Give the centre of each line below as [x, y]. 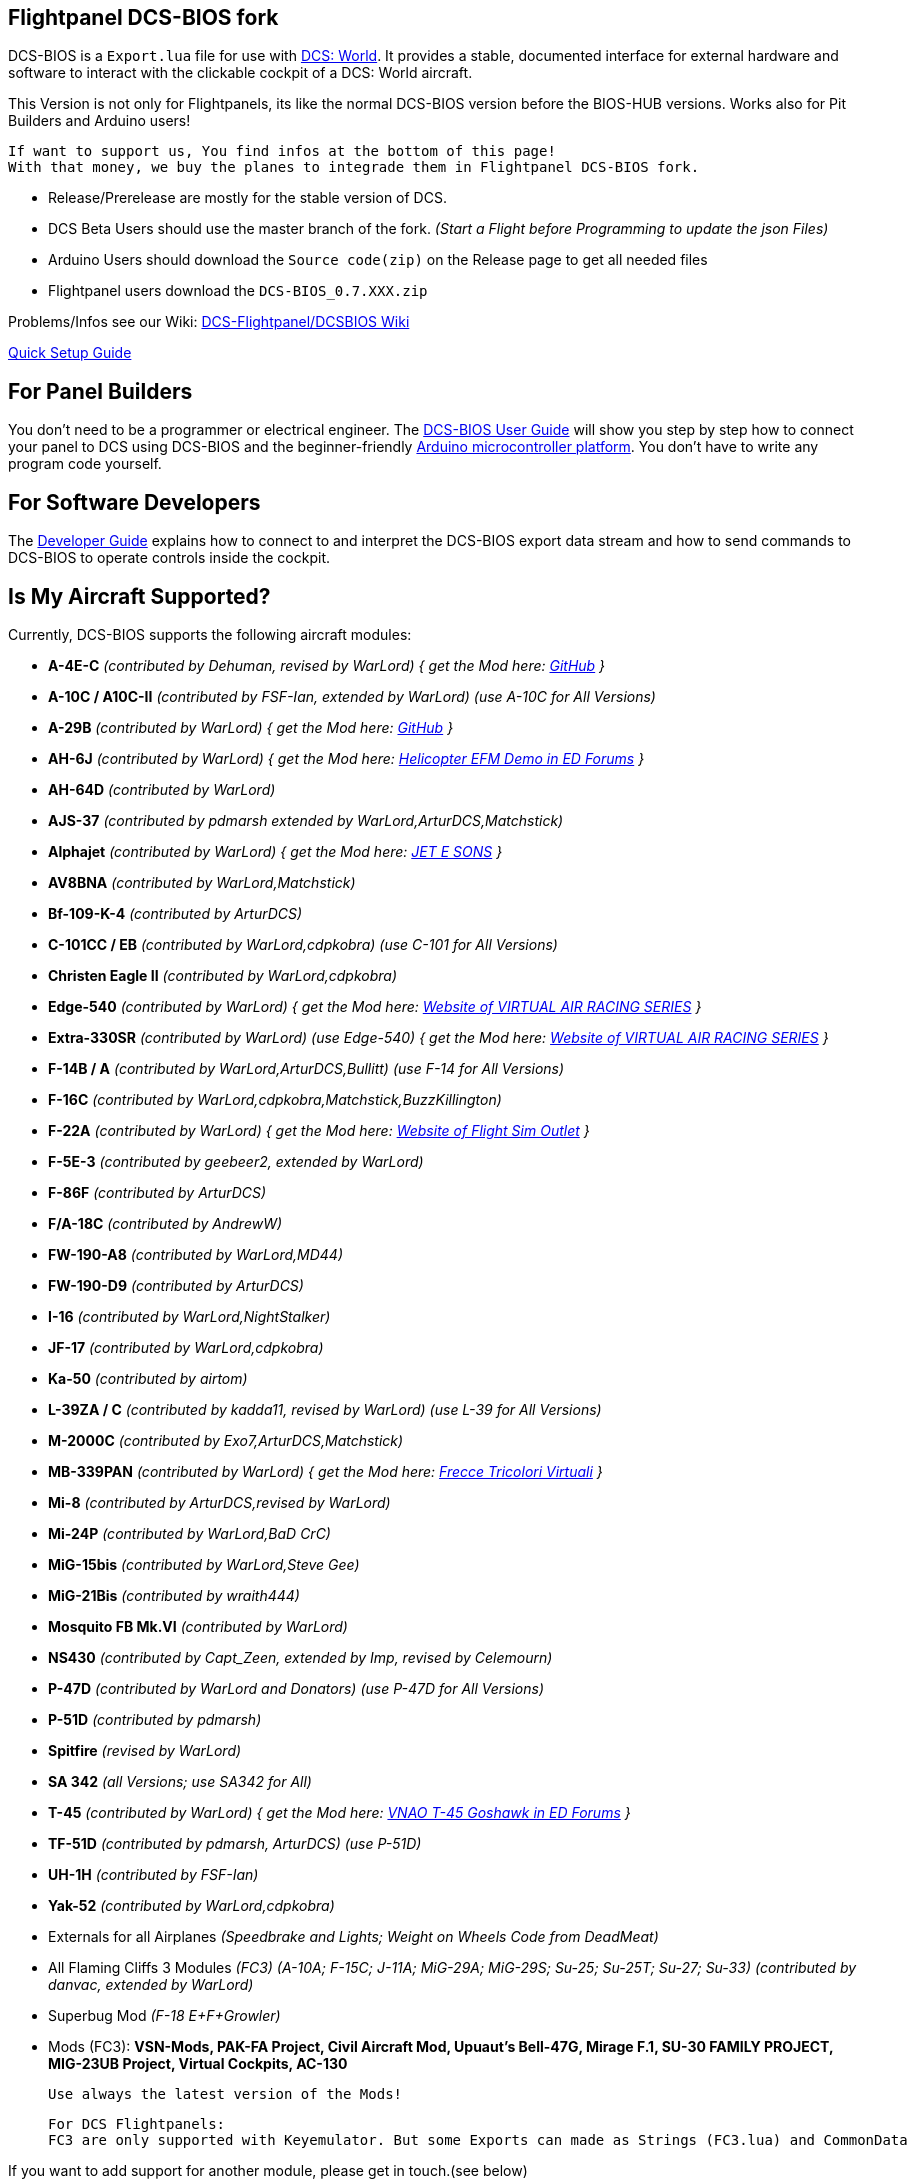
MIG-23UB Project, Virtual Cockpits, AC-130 [198, 2063]
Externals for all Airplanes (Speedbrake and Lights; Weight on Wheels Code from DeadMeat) [353, 1936]
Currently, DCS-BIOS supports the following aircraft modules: [210, 634]
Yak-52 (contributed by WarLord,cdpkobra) [191, 1905]
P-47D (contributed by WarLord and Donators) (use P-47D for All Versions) [296, 1688]
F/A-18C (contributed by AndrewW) [165, 1223]
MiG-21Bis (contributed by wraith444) [174, 1595]
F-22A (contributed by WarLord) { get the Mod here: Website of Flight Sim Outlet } [319, 1130]
